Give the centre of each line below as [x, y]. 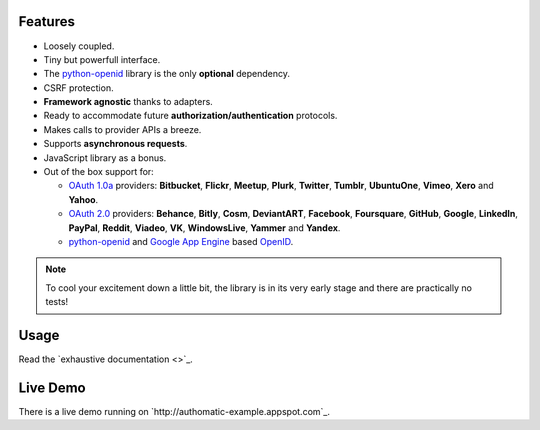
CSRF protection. [78, 87]
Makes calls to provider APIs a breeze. [122, 129]
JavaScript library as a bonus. [105, 157]
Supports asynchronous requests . [115, 144]
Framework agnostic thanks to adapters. [128, 102]
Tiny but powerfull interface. [102, 59]
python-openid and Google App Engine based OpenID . [181, 241]
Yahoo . [83, 199]
